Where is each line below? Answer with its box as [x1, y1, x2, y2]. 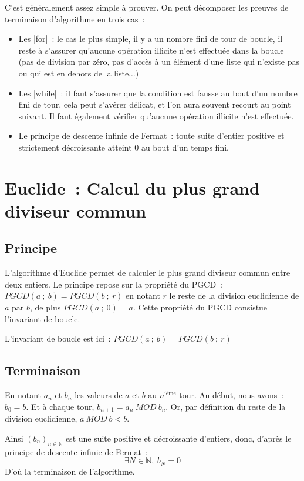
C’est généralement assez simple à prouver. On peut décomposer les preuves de [5, 1, 289, 13]
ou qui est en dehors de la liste [18, 66, 129, 79]
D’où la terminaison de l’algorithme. [5, 465, 135, 477]
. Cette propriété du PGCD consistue [133, 301, 268, 313]
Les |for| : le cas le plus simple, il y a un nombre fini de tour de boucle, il [18, 32, 283, 45]
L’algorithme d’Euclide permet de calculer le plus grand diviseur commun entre [5, 266, 291, 279]
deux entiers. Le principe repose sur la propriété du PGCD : [5, 278, 222, 290]
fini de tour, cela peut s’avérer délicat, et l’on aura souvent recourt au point [18, 98, 291, 111]
